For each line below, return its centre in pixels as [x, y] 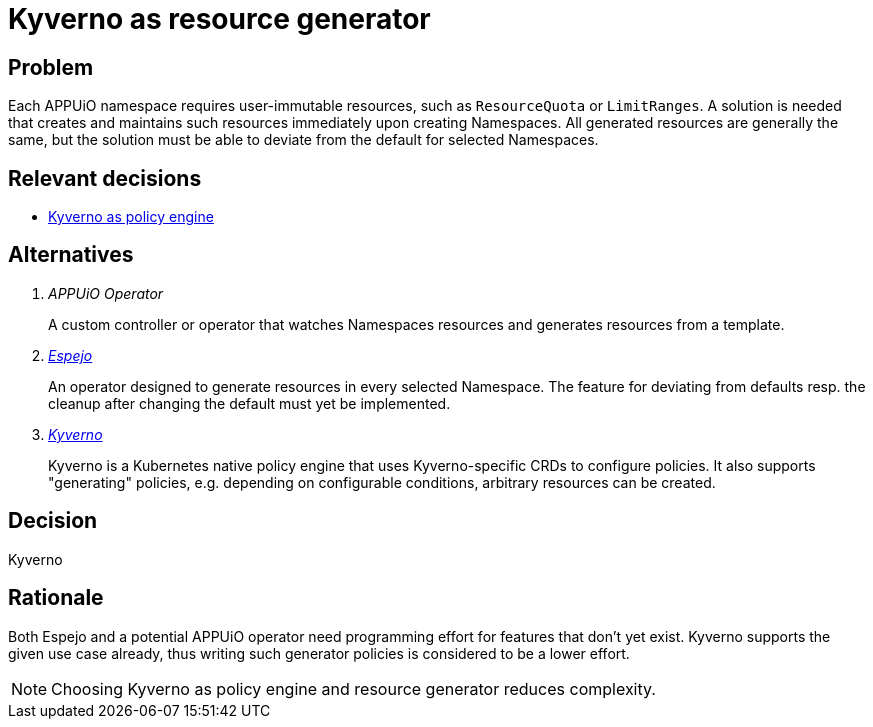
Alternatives [71, 255]
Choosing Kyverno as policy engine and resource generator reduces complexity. [353, 688]
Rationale [56, 598]
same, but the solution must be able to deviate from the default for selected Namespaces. [303, 140]
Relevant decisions [105, 178]
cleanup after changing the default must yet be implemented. [249, 403]
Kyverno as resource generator [219, 19]
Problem [51, 67]
